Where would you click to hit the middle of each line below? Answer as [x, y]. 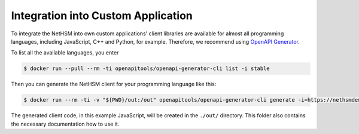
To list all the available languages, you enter [65, 53]
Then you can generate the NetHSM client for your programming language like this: [114, 84]
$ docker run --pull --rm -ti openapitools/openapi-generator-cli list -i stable [147, 68]
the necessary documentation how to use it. [65, 124]
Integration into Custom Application [102, 16]
